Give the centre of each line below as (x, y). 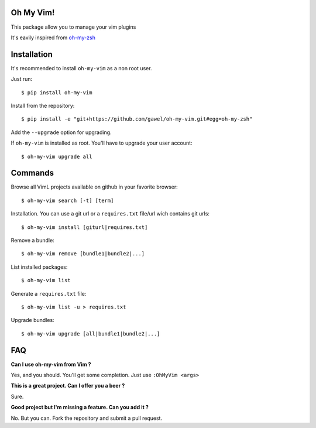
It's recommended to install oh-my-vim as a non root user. (81, 68)
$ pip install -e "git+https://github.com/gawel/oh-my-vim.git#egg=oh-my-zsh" (137, 119)
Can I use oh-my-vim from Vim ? (51, 364)
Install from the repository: (43, 105)
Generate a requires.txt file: (49, 293)
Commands (32, 173)
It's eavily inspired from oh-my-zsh (53, 37)
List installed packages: (39, 267)
